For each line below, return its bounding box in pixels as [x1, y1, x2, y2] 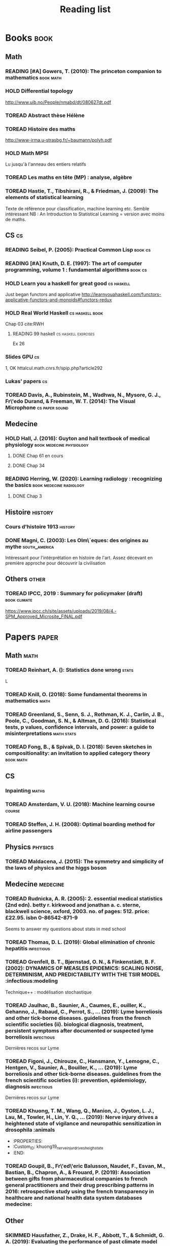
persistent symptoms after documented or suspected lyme [5, 1027, 154, 1034]
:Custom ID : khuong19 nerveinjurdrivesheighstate [12, 1143, 104, 1150]
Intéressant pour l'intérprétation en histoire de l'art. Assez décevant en [5, 555, 153, 561]
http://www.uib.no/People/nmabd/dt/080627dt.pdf [5, 99, 112, 105]
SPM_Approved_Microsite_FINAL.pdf [5, 613, 83, 619]
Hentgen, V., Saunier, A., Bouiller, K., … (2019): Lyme [5, 1064, 138, 1071]
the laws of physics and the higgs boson [5, 864, 107, 871]
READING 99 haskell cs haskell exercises [12, 331, 95, 337]
